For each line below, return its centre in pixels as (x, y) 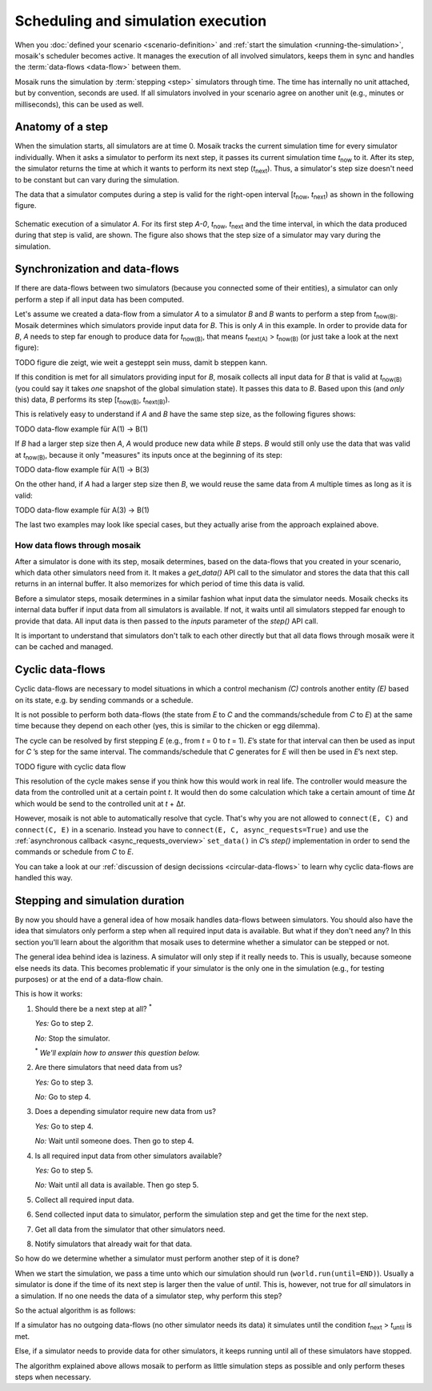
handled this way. (44, 878)
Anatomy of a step (62, 127)
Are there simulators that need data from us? (108, 1068)
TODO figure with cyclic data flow (70, 766)
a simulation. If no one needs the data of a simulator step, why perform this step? (148, 1296)
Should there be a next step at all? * (93, 1008)
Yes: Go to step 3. (64, 1082)
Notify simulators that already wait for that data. (113, 1244)
